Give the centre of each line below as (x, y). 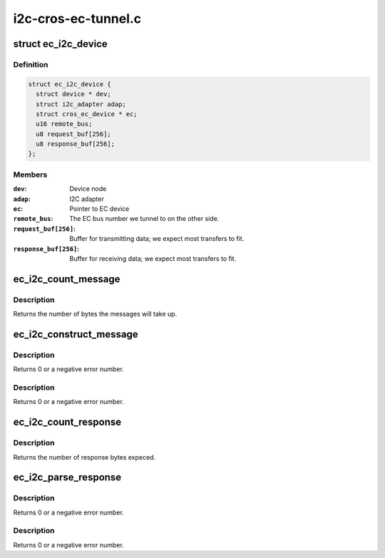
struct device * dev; (74, 94)
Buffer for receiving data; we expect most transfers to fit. (153, 258)
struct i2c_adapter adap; (81, 104)
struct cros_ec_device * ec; (87, 114)
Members (30, 175)
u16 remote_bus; (64, 124)
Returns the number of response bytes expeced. (84, 457)
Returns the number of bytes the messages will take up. (95, 314)
